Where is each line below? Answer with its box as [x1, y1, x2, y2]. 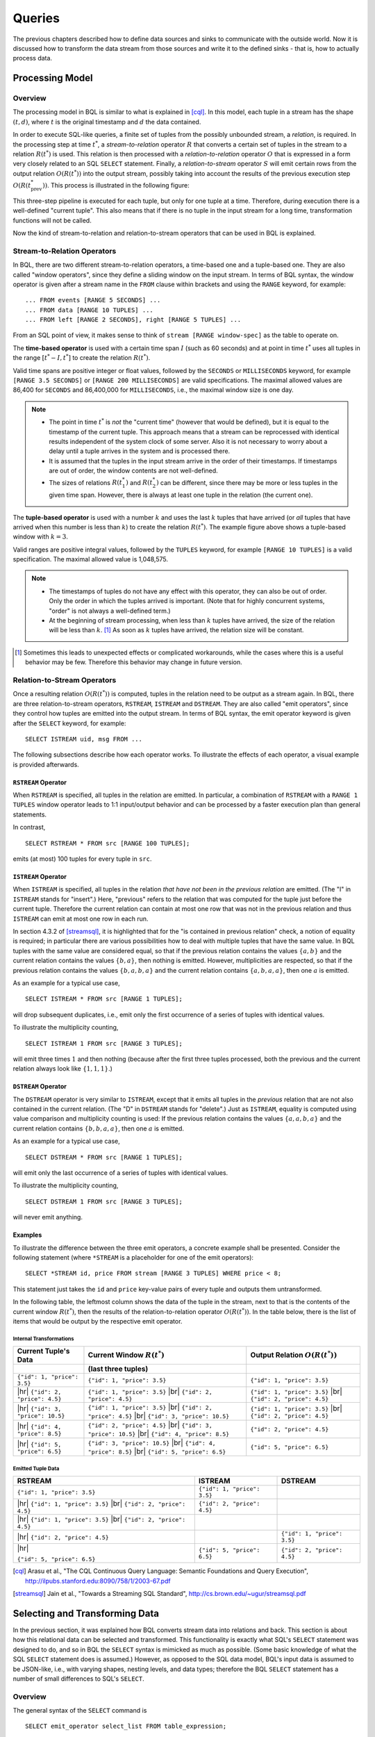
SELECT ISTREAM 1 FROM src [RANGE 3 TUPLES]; [25, 1039, 183, 1047]
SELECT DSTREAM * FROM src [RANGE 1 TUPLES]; [25, 1153, 183, 1161]
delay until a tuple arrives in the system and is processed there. [49, 447, 231, 455]
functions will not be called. [12, 216, 92, 224]
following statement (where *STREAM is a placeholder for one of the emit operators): [12, 1253, 253, 1261]
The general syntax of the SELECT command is [12, 1706, 147, 1715]
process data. [12, 54, 52, 63]
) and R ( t [126, 478, 153, 486]
